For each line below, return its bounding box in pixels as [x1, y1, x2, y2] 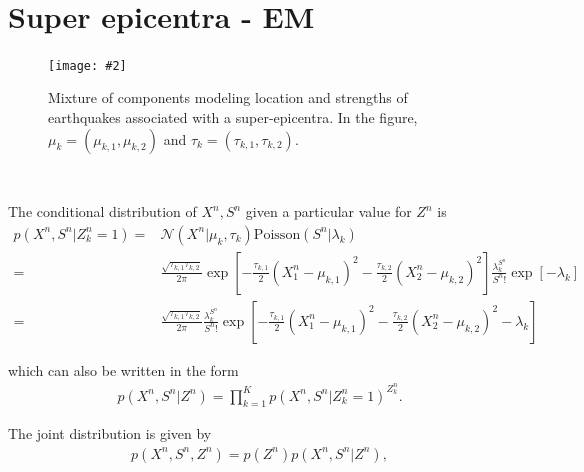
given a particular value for [245, 201, 412, 222]
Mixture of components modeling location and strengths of [48, 87, 408, 108]
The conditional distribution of [8, 201, 197, 222]
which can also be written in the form [8, 359, 239, 380]
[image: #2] [48, 58, 127, 73]
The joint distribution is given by [8, 423, 212, 444]
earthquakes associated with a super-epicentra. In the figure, [48, 106, 418, 127]
